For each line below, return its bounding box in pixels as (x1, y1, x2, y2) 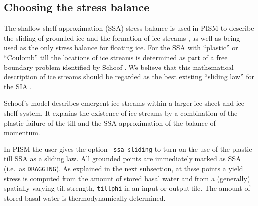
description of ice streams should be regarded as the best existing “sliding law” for (4, 71, 255, 82)
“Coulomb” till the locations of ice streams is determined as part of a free (4, 52, 228, 62)
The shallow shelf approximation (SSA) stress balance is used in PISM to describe (4, 23, 254, 33)
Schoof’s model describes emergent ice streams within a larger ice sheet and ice (4, 98, 244, 108)
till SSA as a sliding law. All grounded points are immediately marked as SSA (4, 153, 241, 164)
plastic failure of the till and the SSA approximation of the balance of (4, 117, 216, 128)
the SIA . (4, 81, 32, 91)
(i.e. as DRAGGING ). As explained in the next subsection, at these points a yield (4, 163, 243, 173)
